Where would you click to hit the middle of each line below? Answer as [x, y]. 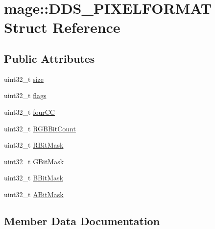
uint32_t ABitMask [34, 194]
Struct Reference [62, 27]
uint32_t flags [25, 95]
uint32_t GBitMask [34, 161]
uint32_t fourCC [29, 112]
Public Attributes [49, 58]
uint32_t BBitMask [34, 178]
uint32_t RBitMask [34, 145]
